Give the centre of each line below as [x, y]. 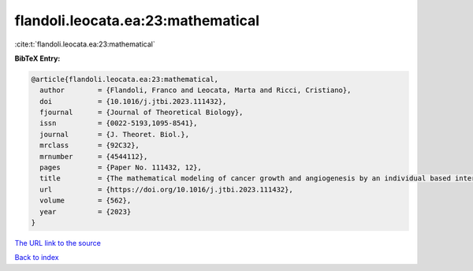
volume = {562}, [86, 200]
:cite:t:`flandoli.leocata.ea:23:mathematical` [85, 44]
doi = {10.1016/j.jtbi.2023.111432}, [133, 101]
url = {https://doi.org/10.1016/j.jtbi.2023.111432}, [166, 189]
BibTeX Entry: [37, 58]
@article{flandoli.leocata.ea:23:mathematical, [125, 79]
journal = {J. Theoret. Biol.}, [114, 134]
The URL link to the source [58, 243]
